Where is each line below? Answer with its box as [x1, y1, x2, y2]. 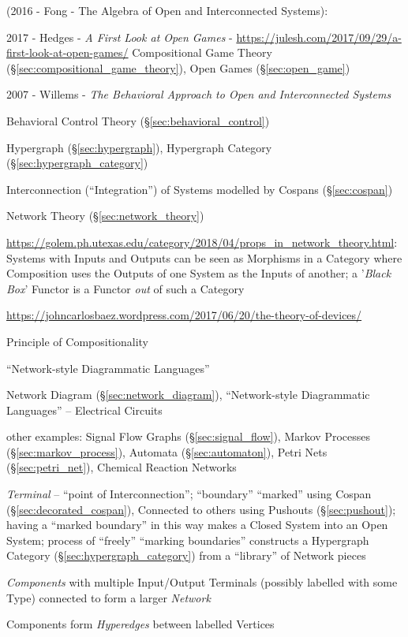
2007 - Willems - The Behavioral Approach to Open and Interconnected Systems [6, 86, 391, 102]
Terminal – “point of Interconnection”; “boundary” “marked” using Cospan [6, 486, 372, 502]
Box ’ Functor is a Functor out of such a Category [6, 280, 245, 296]
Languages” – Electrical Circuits [6, 401, 163, 418]
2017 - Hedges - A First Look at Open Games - [6, 28, 233, 45]
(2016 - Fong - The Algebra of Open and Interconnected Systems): [6, 2, 328, 18]
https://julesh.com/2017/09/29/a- [236, 28, 402, 45]
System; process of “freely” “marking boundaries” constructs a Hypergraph [6, 531, 369, 548]
